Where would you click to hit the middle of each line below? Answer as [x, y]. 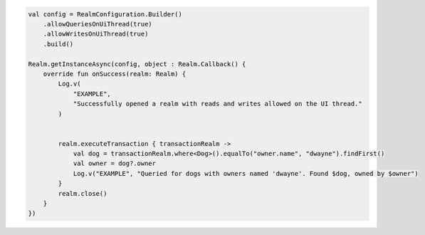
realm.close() [83, 193]
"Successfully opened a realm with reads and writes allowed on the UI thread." [217, 104]
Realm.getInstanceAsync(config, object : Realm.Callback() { [137, 64]
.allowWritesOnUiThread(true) [96, 34]
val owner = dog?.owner [115, 163]
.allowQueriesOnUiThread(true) [98, 24]
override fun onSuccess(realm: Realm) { [115, 74]
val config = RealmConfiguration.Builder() [105, 14]
